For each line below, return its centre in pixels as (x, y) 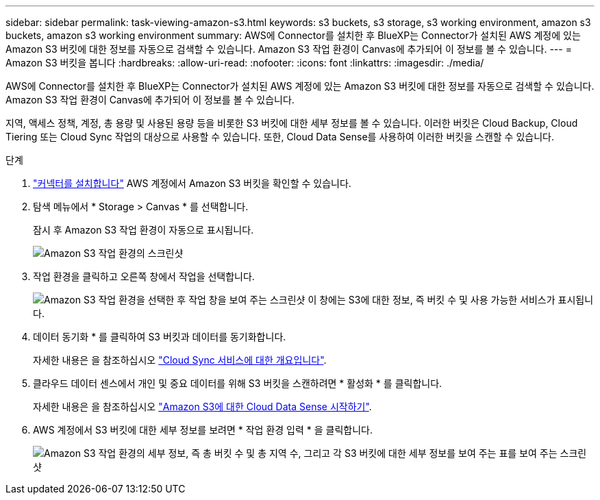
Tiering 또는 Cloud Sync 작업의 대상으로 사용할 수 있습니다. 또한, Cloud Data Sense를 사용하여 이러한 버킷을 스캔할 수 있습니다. (280, 137)
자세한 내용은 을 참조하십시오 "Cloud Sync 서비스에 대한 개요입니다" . (180, 360)
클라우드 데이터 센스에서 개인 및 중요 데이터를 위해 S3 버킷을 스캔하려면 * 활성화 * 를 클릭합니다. (238, 383)
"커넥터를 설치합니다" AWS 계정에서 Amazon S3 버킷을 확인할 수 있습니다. (192, 183)
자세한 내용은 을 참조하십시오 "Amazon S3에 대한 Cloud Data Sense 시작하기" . (202, 407)
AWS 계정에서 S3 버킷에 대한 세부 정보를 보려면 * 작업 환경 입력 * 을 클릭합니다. (203, 430)
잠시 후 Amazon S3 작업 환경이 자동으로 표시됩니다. (143, 230)
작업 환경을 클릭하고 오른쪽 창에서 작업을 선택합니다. (144, 276)
